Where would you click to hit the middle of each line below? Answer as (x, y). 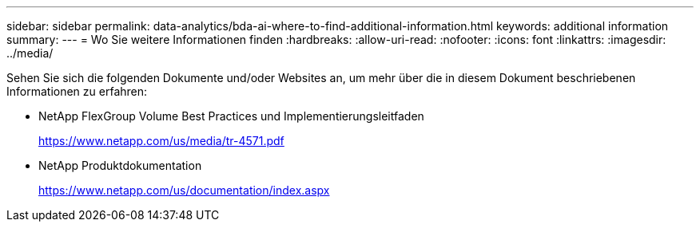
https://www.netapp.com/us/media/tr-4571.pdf (161, 141)
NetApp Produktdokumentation (120, 165)
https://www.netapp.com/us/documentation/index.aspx (184, 190)
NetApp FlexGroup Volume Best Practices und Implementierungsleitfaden (231, 116)
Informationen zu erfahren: (77, 91)
